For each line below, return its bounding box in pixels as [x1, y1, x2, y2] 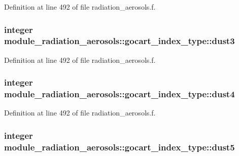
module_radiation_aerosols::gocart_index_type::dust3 [4, 34, 235, 47]
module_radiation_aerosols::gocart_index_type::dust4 [4, 88, 235, 100]
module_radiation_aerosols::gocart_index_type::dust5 [4, 140, 235, 153]
